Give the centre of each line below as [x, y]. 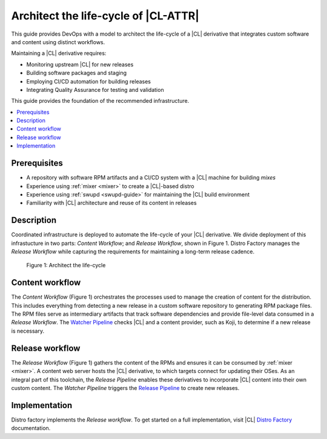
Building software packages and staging [77, 73]
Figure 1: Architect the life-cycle [66, 265]
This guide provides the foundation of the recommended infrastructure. [100, 101]
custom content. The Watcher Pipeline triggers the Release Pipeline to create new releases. [125, 388]
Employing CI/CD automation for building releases [89, 81]
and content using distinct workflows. [58, 42]
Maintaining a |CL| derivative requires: [59, 53]
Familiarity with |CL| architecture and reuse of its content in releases [111, 203]
